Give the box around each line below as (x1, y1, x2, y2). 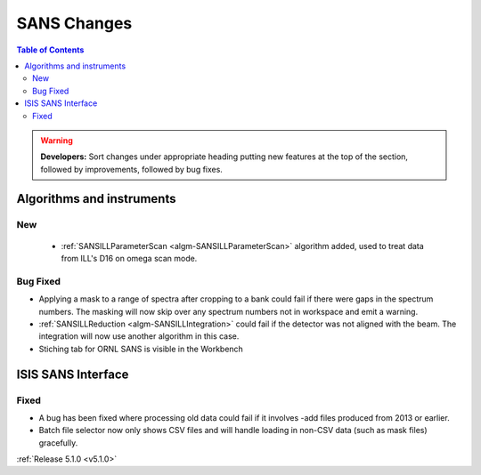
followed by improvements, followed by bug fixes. (40, 164, 223, 174)
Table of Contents (16, 44, 85, 55)
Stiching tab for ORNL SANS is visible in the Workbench (38, 343, 244, 354)
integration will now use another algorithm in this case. (38, 331, 240, 342)
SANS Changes (16, 13, 133, 33)
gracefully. (38, 437, 78, 448)
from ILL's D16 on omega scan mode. (61, 254, 198, 264)
